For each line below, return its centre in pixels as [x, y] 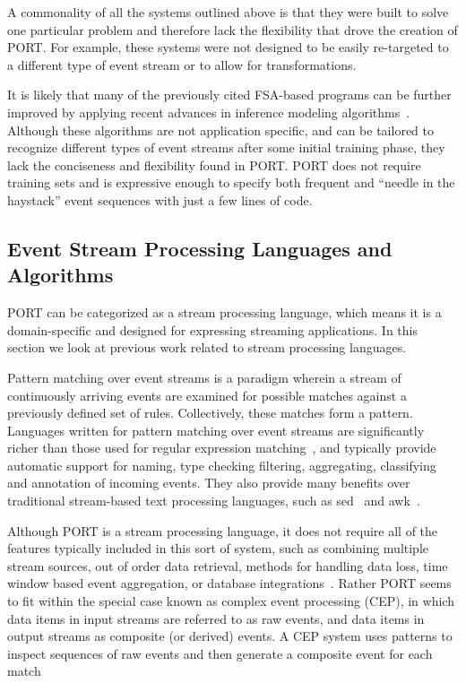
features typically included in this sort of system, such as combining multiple [218, 548]
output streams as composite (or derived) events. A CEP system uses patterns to [230, 636]
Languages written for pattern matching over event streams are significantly [216, 430]
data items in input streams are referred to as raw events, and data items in [216, 618]
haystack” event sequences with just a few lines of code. [160, 199]
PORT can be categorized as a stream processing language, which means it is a [224, 312]
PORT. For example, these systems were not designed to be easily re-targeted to [228, 47]
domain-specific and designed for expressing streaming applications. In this [213, 329]
